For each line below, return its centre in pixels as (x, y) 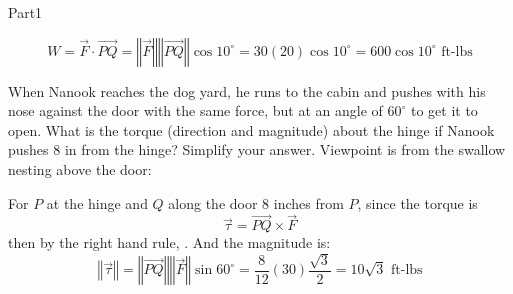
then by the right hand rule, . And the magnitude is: (169, 242)
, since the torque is (417, 202)
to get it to (444, 110)
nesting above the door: (80, 168)
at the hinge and (97, 202)
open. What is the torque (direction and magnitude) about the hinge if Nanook (251, 129)
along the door (213, 202)
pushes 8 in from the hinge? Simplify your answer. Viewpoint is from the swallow (257, 149)
